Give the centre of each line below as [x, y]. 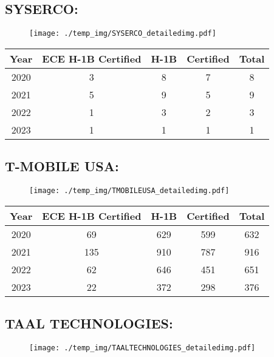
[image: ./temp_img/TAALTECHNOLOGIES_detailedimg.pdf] [142, 348]
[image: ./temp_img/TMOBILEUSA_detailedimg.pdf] [129, 191]
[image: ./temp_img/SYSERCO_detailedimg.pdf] [123, 34]
